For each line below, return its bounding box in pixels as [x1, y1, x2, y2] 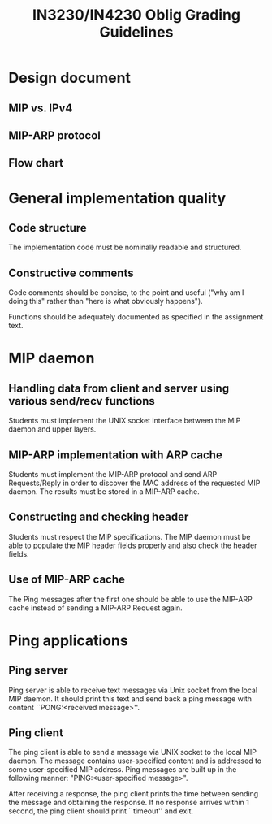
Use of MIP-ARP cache [8, 573, 126, 587]
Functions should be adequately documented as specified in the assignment [8, 312, 264, 322]
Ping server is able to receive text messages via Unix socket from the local [8, 685, 258, 695]
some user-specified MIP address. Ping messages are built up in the [8, 765, 237, 774]
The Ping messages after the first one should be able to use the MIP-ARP [8, 594, 253, 604]
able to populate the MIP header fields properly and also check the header [8, 540, 257, 550]
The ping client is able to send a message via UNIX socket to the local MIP [8, 748, 257, 757]
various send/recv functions [8, 394, 156, 408]
